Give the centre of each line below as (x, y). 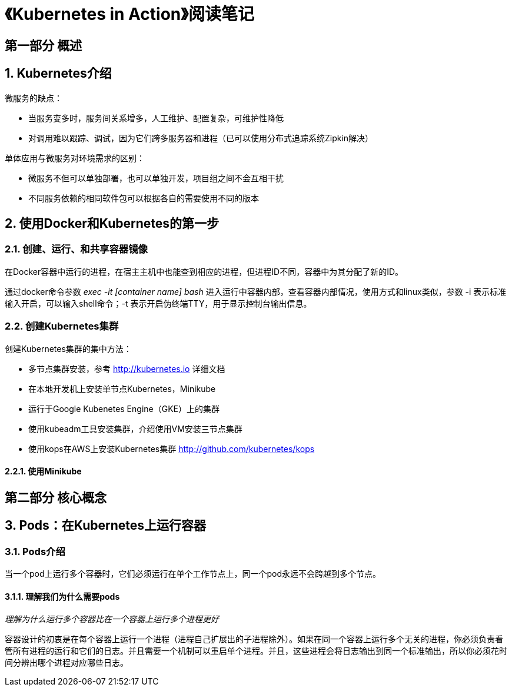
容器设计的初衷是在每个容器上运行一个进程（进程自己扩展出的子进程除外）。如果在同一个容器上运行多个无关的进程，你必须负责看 (254, 639)
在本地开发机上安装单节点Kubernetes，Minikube (122, 388)
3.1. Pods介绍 (35, 551)
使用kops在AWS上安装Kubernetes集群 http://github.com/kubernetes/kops (172, 449)
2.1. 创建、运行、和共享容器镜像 (76, 249)
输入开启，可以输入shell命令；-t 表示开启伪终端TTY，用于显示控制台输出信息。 (158, 303)
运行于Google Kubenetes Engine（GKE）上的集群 (124, 408)
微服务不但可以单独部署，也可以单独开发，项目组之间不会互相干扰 (156, 178)
